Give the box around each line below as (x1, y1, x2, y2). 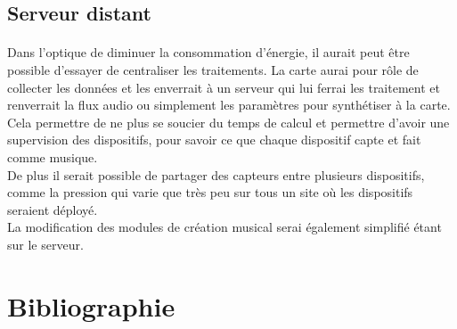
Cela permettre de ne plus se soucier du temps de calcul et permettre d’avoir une (7, 112, 450, 131)
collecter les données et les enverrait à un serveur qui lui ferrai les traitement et (7, 78, 440, 96)
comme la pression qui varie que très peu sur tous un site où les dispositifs (7, 183, 413, 202)
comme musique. (7, 147, 98, 166)
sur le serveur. (7, 234, 84, 253)
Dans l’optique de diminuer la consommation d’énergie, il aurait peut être (7, 43, 410, 62)
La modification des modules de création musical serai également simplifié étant (7, 218, 442, 236)
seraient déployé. (7, 200, 98, 218)
